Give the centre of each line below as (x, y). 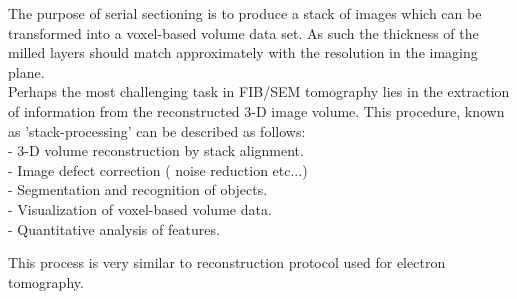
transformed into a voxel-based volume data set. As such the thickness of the (243, 32)
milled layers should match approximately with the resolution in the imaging (243, 52)
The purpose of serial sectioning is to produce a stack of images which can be (245, 13)
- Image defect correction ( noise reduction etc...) (158, 169)
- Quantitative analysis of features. (114, 228)
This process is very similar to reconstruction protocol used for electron (227, 262)
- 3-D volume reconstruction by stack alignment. (156, 150)
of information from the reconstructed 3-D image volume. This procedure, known (256, 110)
